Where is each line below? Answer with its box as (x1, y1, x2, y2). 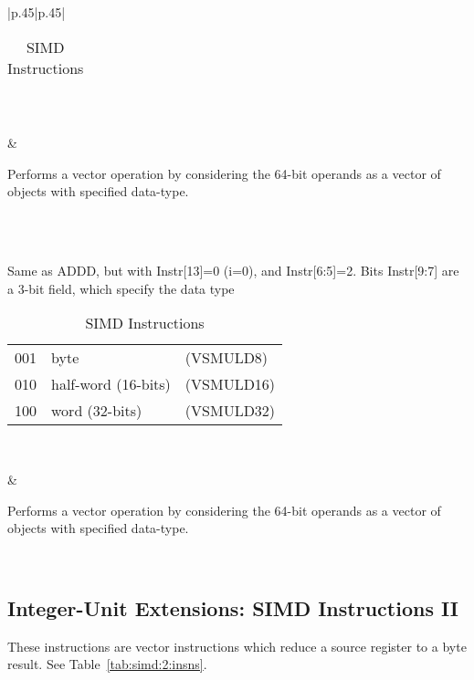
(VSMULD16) (184, 373, 276, 395)
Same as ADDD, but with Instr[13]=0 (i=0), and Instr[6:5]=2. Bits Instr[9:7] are (7, 261, 459, 280)
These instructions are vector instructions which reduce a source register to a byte (7, 636, 467, 655)
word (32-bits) (51, 400, 142, 422)
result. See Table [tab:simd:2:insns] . (7, 654, 207, 674)
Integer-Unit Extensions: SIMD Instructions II (7, 593, 458, 622)
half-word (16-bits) (51, 373, 171, 395)
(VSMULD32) (184, 400, 276, 422)
